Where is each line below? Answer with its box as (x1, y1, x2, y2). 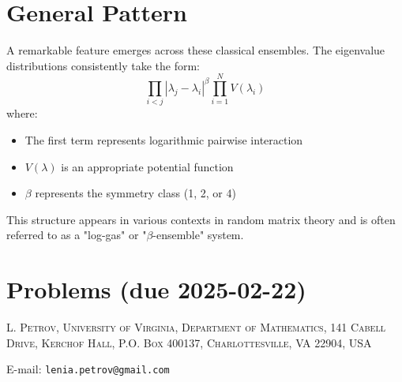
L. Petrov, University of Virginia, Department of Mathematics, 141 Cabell (6, 319, 385, 335)
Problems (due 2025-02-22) (6, 273, 306, 305)
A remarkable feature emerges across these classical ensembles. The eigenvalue (6, 42, 385, 58)
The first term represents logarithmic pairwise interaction (24, 132, 303, 148)
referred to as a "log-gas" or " (6, 227, 147, 243)
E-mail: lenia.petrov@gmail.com (6, 361, 170, 377)
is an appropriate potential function (61, 158, 234, 174)
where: (6, 105, 38, 122)
